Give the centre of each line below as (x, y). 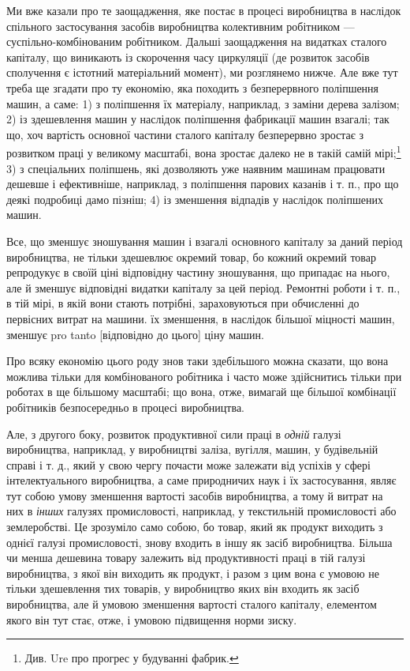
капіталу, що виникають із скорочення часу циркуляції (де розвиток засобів (188, 57)
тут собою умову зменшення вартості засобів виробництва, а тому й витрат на (195, 495)
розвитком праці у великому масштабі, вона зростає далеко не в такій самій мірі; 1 (204, 151)
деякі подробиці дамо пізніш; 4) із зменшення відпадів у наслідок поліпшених (195, 199)
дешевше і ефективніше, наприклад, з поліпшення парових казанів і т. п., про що (203, 184)
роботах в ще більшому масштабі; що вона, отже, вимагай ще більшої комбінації (201, 392)
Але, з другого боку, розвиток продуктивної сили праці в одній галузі (174, 434)
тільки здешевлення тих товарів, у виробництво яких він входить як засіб (183, 588)
